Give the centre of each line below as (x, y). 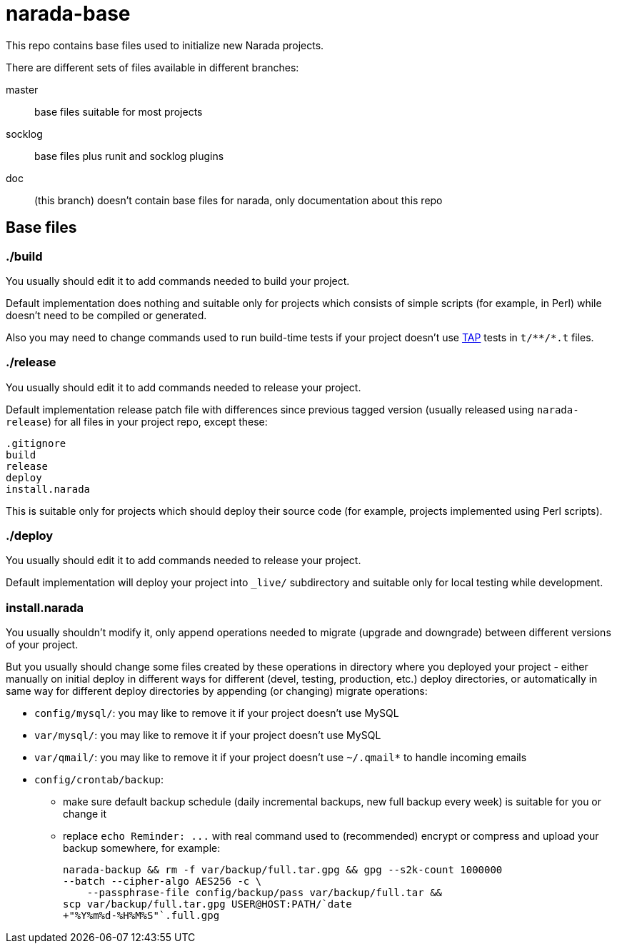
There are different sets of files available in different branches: (152, 67)
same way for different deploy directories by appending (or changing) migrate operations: (217, 691)
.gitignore (36, 443)
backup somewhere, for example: (142, 848)
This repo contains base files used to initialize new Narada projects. (165, 45)
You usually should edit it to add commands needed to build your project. (178, 281)
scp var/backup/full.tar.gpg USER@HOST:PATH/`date (207, 904)
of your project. (42, 645)
